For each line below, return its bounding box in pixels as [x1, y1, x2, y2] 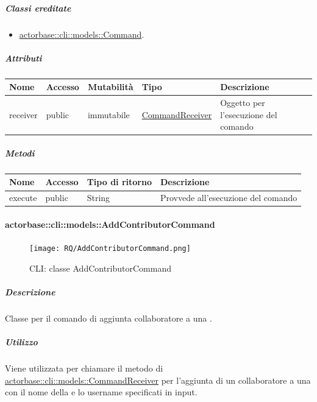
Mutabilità [87, 80, 134, 93]
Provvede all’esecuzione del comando [160, 191, 297, 204]
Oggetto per [220, 96, 265, 109]
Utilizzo [5, 336, 38, 348]
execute [9, 191, 37, 204]
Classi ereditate [5, 1, 71, 14]
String [87, 191, 110, 204]
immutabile [87, 108, 130, 121]
